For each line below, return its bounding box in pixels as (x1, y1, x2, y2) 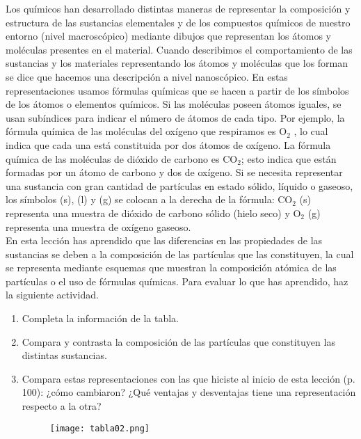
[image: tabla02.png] (49, 423, 150, 433)
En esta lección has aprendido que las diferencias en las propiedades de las (6, 233, 323, 248)
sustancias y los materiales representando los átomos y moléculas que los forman (6, 56, 348, 70)
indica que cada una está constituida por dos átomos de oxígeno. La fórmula (6, 137, 331, 152)
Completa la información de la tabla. (22, 311, 179, 326)
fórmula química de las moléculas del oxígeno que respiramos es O (6, 124, 287, 138)
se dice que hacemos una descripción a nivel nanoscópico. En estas (6, 69, 288, 83)
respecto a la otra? (22, 399, 102, 413)
